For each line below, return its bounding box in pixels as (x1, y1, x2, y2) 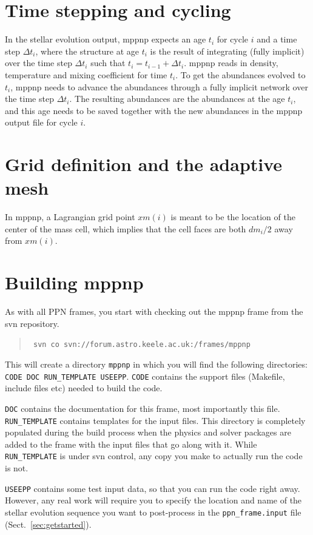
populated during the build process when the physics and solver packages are (5, 426, 291, 439)
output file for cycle (5, 116, 78, 129)
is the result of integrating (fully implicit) (150, 44, 305, 57)
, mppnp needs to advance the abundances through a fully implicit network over (10, 80, 308, 93)
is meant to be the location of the (170, 210, 295, 223)
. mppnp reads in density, (184, 56, 278, 69)
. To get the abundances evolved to (175, 68, 306, 81)
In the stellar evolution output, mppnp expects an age (5, 33, 206, 45)
